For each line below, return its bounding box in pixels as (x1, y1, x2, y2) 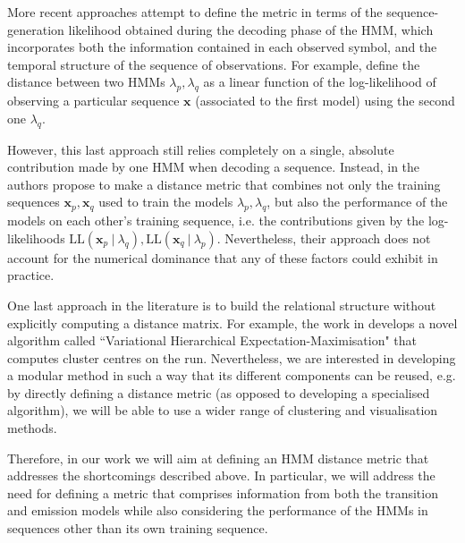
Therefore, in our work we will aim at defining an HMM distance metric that (7, 448, 429, 467)
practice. (7, 266, 55, 284)
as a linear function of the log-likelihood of (203, 72, 436, 91)
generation (7, 20, 64, 38)
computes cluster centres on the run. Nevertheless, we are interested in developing (7, 348, 456, 367)
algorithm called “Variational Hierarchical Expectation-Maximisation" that (7, 331, 417, 350)
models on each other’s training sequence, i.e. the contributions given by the (7, 211, 425, 230)
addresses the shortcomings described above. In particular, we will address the (7, 466, 435, 485)
